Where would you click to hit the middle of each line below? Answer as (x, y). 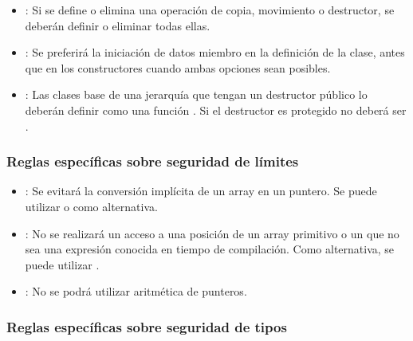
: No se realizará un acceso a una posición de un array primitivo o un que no (212, 233)
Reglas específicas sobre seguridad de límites (153, 161)
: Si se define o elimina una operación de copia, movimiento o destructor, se (210, 10)
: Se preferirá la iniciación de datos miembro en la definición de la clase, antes (215, 52)
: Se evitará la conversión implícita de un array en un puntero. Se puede (201, 191)
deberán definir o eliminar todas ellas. (118, 25)
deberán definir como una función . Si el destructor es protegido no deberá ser (216, 110)
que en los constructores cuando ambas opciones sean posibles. (178, 67)
